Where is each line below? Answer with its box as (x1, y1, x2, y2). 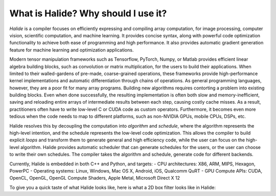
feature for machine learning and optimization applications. (9, 46, 134, 53)
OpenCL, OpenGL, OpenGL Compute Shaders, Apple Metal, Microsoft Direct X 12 (9, 175, 180, 181)
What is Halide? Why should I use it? (9, 8, 167, 19)
